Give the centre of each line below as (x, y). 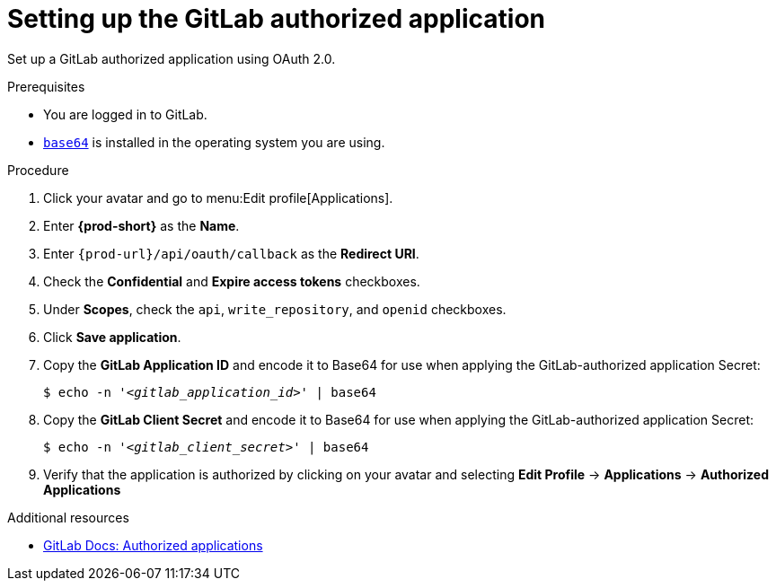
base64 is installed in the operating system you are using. (214, 142)
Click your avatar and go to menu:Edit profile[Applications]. (218, 197)
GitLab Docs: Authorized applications (153, 545)
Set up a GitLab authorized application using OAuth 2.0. (172, 58)
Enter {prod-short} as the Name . (141, 225)
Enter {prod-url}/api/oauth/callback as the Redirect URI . (231, 253)
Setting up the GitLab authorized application (276, 19)
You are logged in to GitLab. (125, 114)
